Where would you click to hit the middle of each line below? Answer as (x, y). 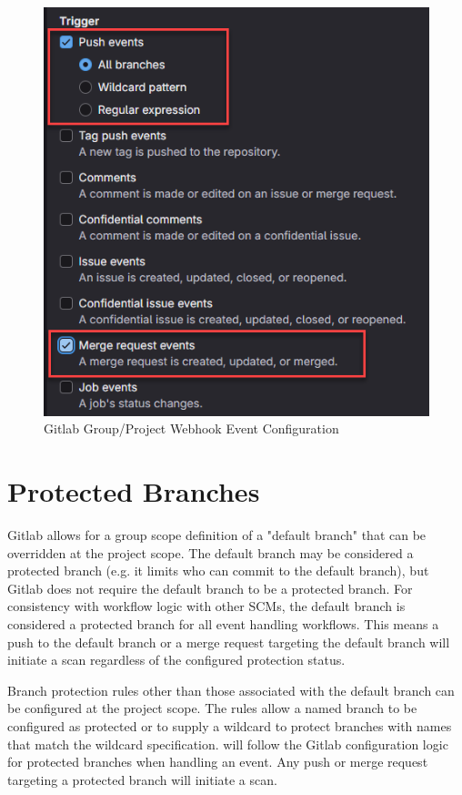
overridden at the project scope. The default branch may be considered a (211, 552)
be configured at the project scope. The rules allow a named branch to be (212, 708)
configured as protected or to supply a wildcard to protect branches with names (230, 726)
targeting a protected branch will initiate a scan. (142, 779)
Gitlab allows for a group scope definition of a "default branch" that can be (217, 535)
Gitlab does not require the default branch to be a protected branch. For (210, 588)
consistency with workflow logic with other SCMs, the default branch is (206, 606)
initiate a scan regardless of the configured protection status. (176, 660)
